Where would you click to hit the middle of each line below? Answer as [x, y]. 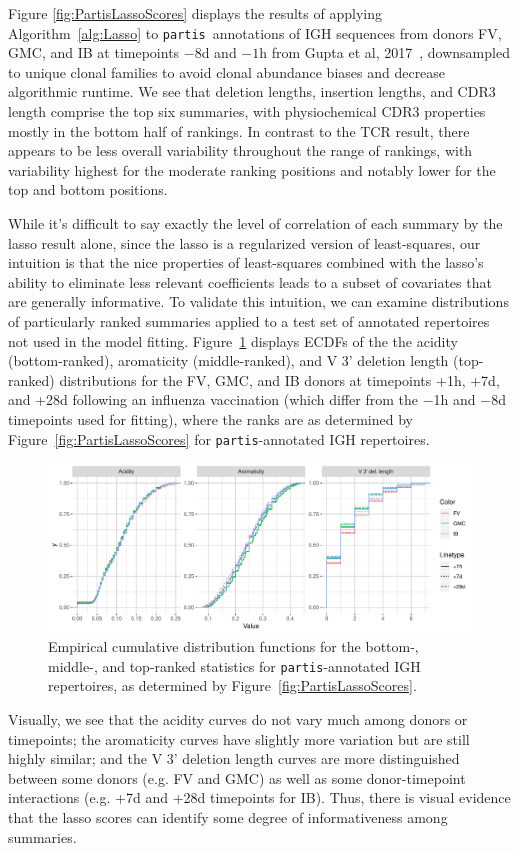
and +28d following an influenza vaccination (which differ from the [213, 399]
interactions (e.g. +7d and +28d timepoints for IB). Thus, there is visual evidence [259, 797]
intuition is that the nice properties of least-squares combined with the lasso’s [246, 262]
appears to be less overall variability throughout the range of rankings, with [240, 150]
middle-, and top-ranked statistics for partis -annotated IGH [234, 665]
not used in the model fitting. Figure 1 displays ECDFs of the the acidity [233, 340]
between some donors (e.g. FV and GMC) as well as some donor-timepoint [237, 777]
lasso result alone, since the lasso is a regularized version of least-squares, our [244, 242]
